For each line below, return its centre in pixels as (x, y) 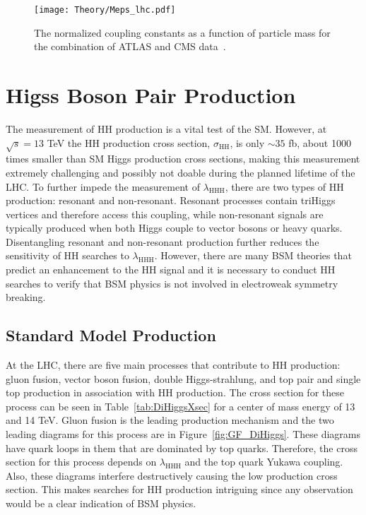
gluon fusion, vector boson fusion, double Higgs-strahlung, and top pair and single (183, 378)
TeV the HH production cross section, (129, 142)
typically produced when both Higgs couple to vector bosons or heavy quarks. (174, 228)
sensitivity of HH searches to (67, 255)
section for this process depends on (81, 462)
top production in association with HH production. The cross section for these (175, 392)
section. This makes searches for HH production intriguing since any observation (179, 489)
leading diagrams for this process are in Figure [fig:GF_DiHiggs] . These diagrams (183, 434)
